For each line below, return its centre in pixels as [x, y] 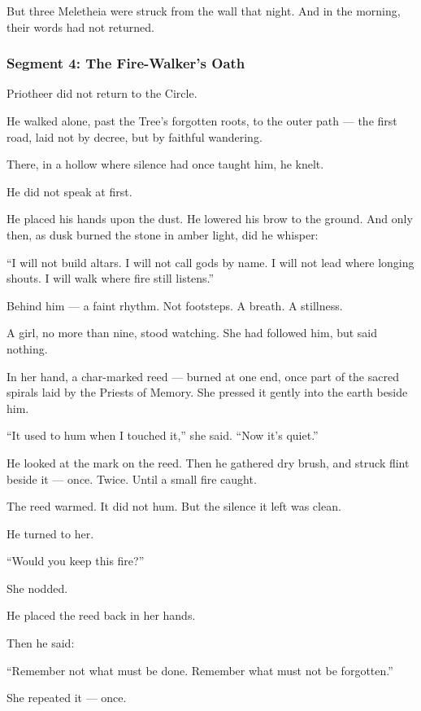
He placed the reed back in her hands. [101, 615]
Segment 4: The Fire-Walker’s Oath [126, 63]
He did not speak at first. [69, 191]
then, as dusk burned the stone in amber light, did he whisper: [163, 234]
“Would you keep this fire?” [76, 561]
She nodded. [37, 588]
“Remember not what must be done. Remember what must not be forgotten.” [200, 670]
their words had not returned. [80, 26]
